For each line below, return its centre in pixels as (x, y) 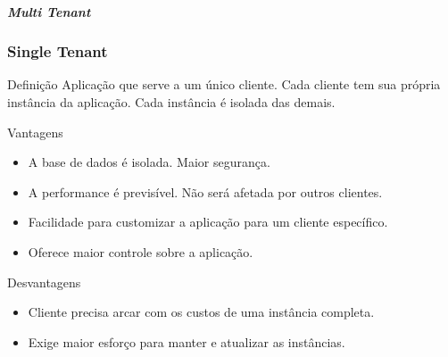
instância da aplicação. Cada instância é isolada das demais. (171, 102)
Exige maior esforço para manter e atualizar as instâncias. (187, 341)
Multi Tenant (49, 11)
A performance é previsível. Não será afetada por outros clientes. (205, 191)
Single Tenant (58, 51)
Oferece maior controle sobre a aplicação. (141, 251)
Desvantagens (44, 282)
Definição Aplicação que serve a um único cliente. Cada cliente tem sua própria (224, 84)
